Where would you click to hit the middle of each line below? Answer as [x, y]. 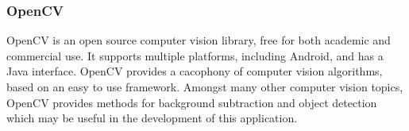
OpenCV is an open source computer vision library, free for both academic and [199, 40]
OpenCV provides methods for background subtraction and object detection [192, 102]
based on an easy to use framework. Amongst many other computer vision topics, [205, 87]
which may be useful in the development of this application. [152, 118]
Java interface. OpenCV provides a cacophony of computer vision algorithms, [195, 71]
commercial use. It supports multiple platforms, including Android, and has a [195, 55]
